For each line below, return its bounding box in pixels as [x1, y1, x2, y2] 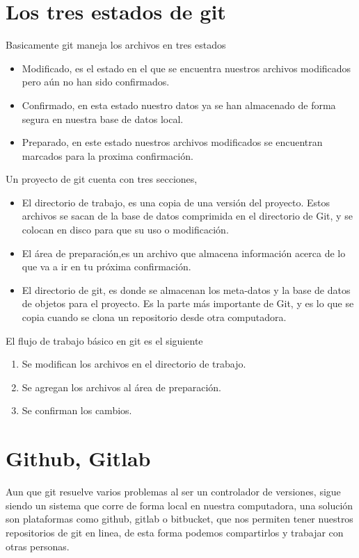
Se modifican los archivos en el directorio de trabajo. [22, 356, 246, 371]
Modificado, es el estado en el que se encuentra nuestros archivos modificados [22, 60, 351, 75]
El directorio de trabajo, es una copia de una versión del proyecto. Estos [22, 195, 330, 209]
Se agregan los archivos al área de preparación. [22, 379, 221, 394]
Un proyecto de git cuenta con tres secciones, [6, 172, 198, 186]
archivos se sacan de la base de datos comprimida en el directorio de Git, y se [22, 208, 353, 223]
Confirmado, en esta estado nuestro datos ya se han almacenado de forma [22, 97, 336, 112]
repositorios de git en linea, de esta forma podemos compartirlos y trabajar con [6, 525, 344, 539]
